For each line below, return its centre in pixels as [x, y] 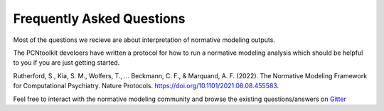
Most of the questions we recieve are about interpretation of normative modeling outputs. [144, 40]
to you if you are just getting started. [66, 63]
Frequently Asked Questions [99, 18]
